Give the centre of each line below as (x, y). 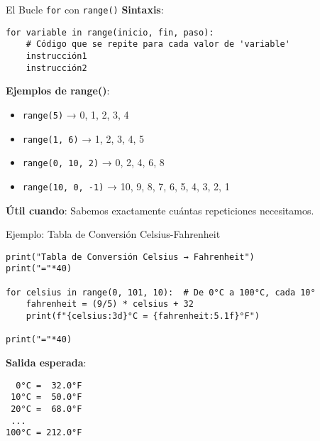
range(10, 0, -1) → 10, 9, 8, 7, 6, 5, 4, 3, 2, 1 (126, 186)
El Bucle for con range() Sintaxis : (85, 9)
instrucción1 (56, 56)
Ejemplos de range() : (58, 91)
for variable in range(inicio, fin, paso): (110, 32)
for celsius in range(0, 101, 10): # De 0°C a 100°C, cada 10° (161, 292)
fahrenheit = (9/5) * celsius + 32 (110, 304)
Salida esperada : (46, 362)
